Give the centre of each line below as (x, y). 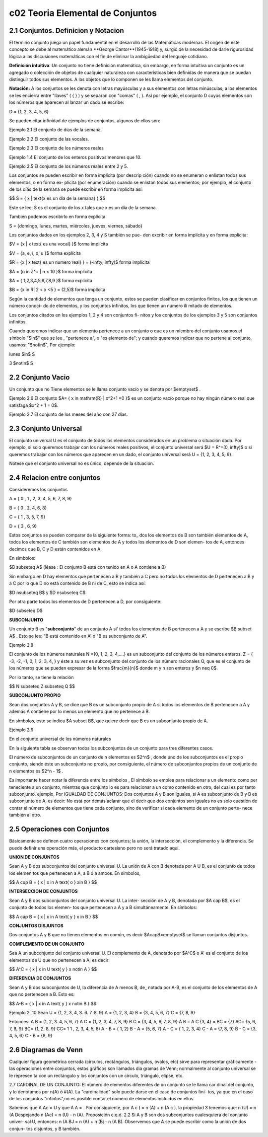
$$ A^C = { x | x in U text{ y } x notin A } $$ (53, 969)
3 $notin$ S (21, 363)
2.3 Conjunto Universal (46, 428)
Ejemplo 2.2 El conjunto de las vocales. (49, 139)
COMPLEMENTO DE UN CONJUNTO (47, 944)
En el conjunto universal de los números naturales (60, 739)
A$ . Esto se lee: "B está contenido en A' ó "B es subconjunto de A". (78, 636)
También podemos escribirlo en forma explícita (57, 217)
